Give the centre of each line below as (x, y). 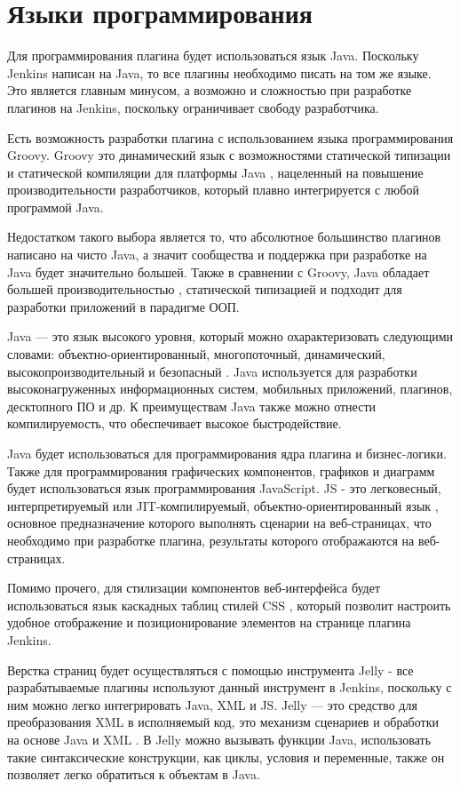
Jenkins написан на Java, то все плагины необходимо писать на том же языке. (219, 72)
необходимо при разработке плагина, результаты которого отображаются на (211, 540)
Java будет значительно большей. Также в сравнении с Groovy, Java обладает (218, 271)
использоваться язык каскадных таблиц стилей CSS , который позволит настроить (229, 605)
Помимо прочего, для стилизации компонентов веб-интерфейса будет (194, 588)
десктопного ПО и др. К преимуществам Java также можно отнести (191, 406)
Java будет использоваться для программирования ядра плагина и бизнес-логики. (227, 453)
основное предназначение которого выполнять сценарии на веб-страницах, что (219, 523)
